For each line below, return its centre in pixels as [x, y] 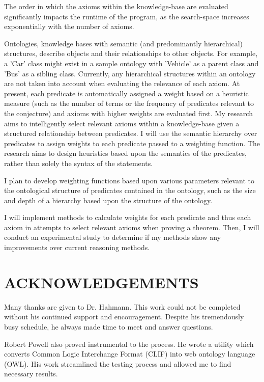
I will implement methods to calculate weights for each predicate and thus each [128, 217]
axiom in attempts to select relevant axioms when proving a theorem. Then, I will [132, 227]
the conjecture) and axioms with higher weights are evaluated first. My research [128, 113]
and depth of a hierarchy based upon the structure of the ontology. [108, 200]
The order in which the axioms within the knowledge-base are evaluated [116, 6]
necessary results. [31, 374]
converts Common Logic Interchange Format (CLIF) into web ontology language [130, 354]
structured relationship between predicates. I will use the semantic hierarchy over [131, 133]
